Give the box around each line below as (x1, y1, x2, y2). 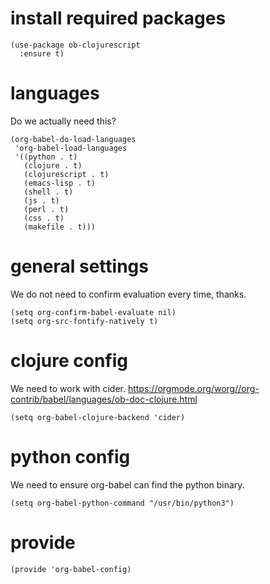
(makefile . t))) (23, 222, 97, 232)
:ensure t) (19, 48, 65, 59)
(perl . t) (23, 204, 70, 214)
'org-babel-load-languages (14, 143, 128, 153)
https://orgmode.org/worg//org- (127, 382, 260, 394)
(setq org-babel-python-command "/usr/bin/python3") (10, 498, 235, 508)
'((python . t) (14, 152, 78, 162)
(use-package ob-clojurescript (10, 40, 141, 50)
